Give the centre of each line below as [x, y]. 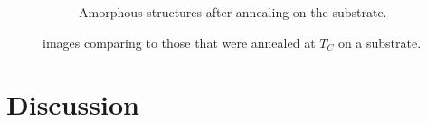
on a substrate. [380, 42]
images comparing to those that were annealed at [179, 42]
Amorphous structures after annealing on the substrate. [233, 12]
